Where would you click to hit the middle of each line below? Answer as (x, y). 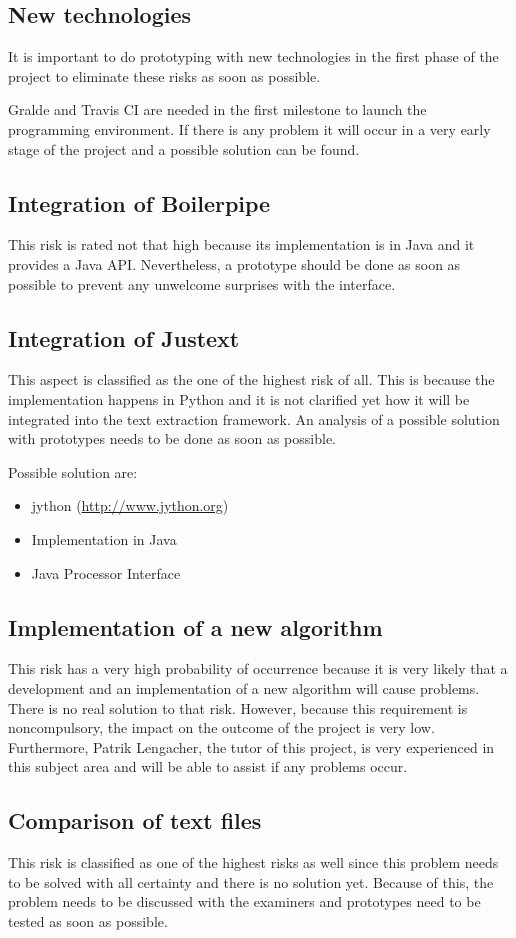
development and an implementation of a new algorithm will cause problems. (244, 687)
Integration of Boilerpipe (139, 202)
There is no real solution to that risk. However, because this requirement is (238, 707)
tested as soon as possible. (88, 920)
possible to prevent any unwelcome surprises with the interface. (202, 283)
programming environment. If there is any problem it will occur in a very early (249, 128)
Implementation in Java (104, 538)
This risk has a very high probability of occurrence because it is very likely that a (258, 668)
